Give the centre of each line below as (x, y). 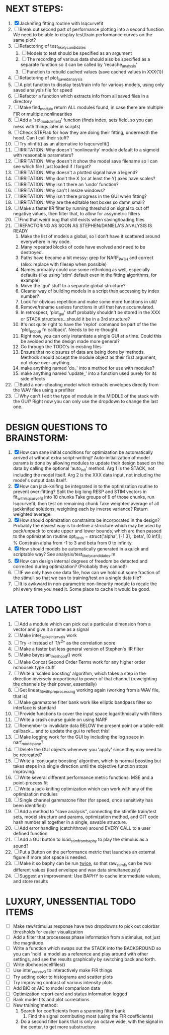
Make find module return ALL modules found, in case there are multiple (91, 108)
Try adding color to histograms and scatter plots (63, 977)
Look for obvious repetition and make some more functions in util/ (89, 301)
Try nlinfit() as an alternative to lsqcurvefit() (64, 143)
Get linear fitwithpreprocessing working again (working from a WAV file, (90, 691)
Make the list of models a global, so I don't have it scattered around (90, 236)
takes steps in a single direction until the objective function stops (80, 766)
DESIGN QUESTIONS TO (57, 427)
